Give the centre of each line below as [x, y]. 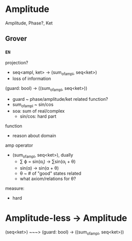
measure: [15, 188]
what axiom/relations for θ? [48, 179]
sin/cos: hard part [38, 116]
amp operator [19, 145]
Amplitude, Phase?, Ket [29, 23]
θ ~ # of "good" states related [50, 173]
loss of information [32, 79]
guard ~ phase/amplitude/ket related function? [60, 99]
